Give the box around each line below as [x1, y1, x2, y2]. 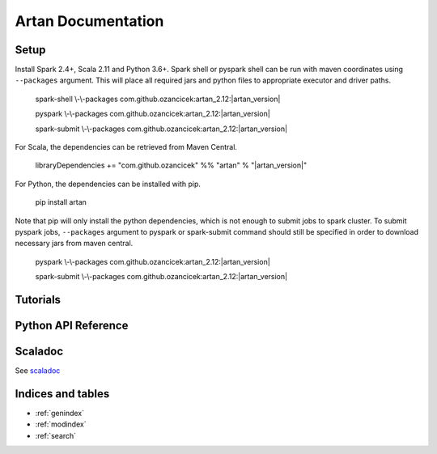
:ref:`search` [35, 431, 77, 440]
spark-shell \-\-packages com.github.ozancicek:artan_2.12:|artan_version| [35, 94, 281, 104]
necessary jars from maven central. [15, 239, 134, 248]
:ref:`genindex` [35, 408, 85, 418]
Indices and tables [15, 387, 110, 401]
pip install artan [35, 197, 87, 207]
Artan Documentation [15, 12, 164, 30]
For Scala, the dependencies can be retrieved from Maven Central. [15, 142, 238, 152]
